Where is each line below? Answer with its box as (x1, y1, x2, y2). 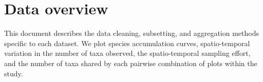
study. (4, 68, 23, 78)
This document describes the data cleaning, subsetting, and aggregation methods (4, 28, 259, 38)
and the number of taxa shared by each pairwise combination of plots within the (4, 57, 257, 68)
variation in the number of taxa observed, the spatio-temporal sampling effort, (4, 48, 251, 58)
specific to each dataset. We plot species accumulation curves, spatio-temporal (4, 37, 250, 48)
